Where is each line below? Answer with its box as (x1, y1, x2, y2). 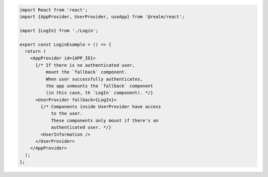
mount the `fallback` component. (45, 69, 128, 75)
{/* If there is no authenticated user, (35, 62, 135, 68)
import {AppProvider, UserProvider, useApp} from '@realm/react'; (19, 14, 185, 19)
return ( (25, 48, 46, 54)
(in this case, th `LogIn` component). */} (45, 90, 153, 96)
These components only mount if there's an (51, 118, 159, 123)
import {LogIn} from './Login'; (19, 28, 99, 33)
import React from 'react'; (19, 7, 88, 12)
